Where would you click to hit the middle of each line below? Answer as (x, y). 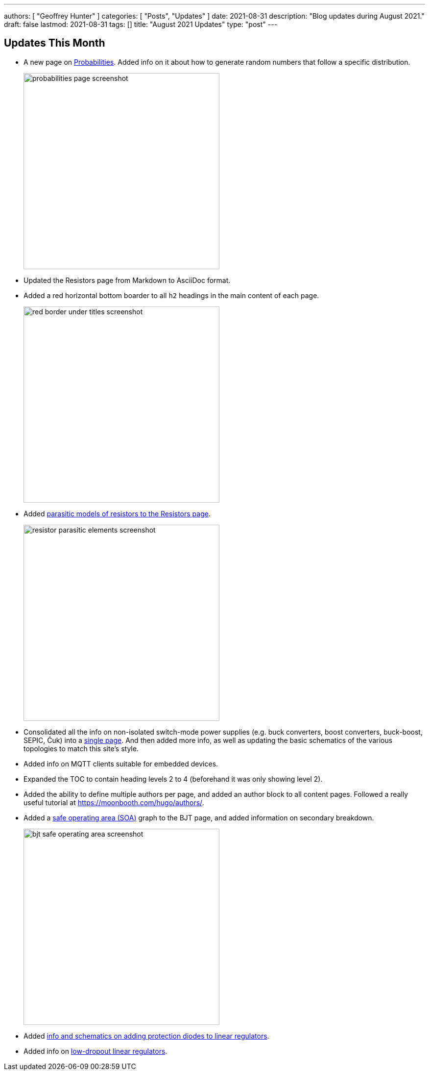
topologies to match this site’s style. (81, 748)
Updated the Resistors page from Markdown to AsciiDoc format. (127, 280)
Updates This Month (55, 43)
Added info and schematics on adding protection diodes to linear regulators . (146, 1036)
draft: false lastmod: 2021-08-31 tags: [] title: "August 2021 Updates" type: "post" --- (141, 24)
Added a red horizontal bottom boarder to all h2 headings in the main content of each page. (171, 295)
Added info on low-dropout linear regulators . (95, 1051)
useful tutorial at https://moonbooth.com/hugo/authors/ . (114, 802)
